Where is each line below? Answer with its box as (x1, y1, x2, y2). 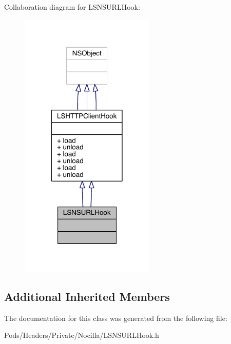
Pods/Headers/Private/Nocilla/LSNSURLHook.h (4, 330, 159, 340)
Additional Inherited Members (4, 288, 170, 304)
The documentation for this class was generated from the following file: (4, 312, 227, 323)
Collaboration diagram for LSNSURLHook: (4, 2, 140, 12)
